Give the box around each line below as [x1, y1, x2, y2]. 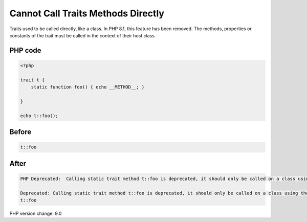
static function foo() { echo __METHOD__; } [31, 84, 145, 90]
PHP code [9, 46, 41, 55]
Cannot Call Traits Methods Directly [9, 8, 165, 19]
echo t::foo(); [20, 113, 58, 119]
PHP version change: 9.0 [9, 210, 62, 217]
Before [9, 128, 32, 137]
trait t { [20, 77, 45, 83]
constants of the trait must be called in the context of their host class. [9, 32, 156, 38]
